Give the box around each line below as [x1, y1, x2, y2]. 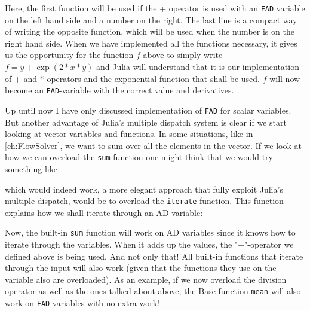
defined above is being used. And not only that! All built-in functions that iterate [5, 249, 303, 262]
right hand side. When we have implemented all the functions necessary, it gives [5, 36, 297, 49]
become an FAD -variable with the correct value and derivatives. [5, 84, 234, 96]
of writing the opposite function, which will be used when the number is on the [5, 25, 294, 38]
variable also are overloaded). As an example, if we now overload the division [5, 273, 287, 285]
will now [269, 72, 300, 84]
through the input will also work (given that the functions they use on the [5, 261, 277, 274]
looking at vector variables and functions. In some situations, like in [5, 127, 253, 140]
